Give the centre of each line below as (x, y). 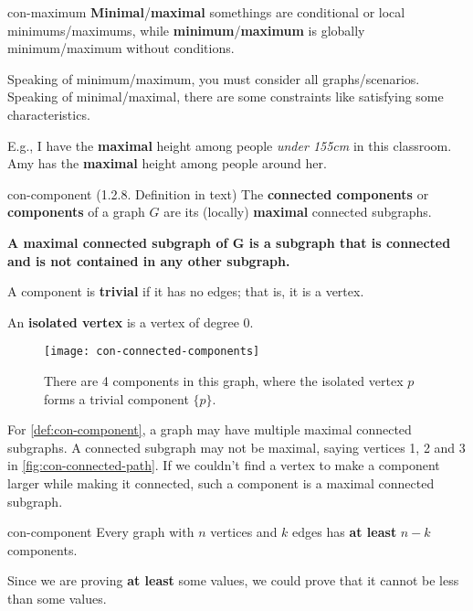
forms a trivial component (116, 398)
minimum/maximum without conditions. (121, 48)
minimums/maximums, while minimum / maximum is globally (186, 30)
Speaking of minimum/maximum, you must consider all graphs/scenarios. (214, 78)
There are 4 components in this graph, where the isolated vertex (224, 380)
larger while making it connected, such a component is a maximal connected (221, 482)
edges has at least (345, 532)
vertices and (244, 532)
